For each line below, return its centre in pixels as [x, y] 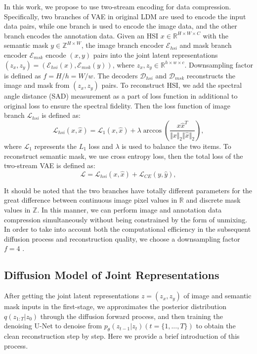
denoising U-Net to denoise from [53, 326]
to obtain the [216, 326]
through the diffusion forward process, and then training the [131, 316]
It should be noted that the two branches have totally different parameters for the [128, 190]
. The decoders [115, 75]
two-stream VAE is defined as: [50, 165]
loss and [101, 146]
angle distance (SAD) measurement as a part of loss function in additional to [121, 96]
